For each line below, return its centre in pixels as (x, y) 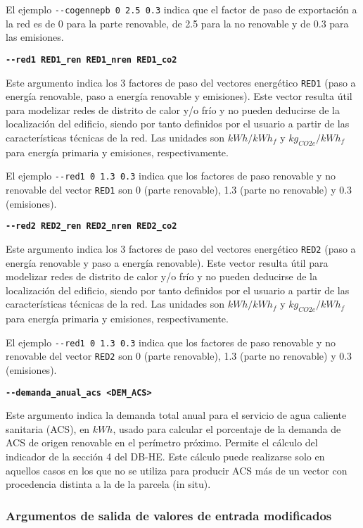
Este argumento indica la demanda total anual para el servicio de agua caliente (176, 415)
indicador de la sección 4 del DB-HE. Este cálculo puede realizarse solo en (165, 457)
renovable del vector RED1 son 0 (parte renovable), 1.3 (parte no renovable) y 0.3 (179, 189)
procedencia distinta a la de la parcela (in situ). (108, 484)
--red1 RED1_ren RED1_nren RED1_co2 (91, 59)
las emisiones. (35, 37)
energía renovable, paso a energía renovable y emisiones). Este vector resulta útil (179, 96)
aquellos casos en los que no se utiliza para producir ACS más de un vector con (177, 470)
